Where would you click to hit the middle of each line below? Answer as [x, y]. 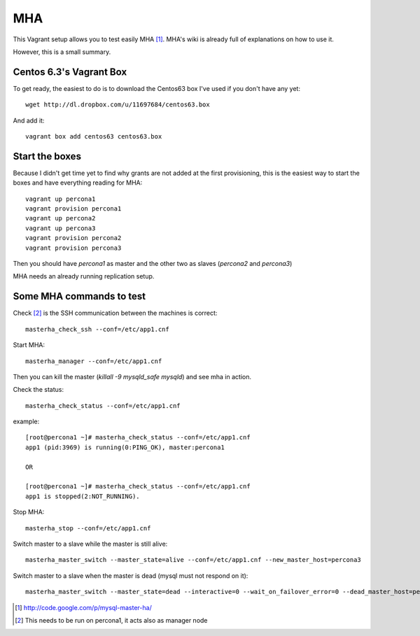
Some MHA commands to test [79, 296]
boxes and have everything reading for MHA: [78, 183]
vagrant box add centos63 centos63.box [94, 137]
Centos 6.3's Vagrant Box [70, 72]
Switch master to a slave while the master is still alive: [90, 544]
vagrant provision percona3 [73, 248]
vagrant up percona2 [61, 218]
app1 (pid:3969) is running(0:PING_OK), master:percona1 [125, 447]
